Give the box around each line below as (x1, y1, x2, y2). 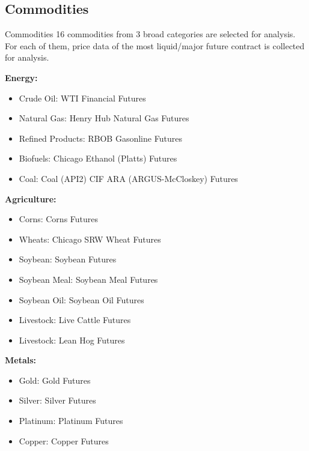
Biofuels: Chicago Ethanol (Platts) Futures (19, 152, 177, 165)
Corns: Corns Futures (19, 213, 99, 225)
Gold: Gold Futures (19, 374, 91, 386)
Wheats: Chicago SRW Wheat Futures (19, 232, 161, 245)
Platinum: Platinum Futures (19, 414, 123, 427)
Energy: (5, 71, 38, 83)
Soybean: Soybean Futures (19, 253, 117, 265)
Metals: (5, 354, 37, 366)
